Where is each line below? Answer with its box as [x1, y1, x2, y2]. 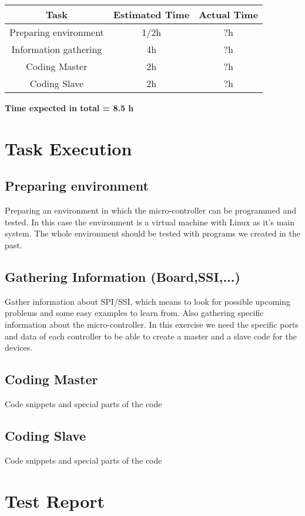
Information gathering [11, 42, 102, 56]
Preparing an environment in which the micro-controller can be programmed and [5, 204, 296, 217]
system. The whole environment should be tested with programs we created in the [5, 227, 300, 239]
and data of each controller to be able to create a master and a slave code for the [5, 329, 297, 342]
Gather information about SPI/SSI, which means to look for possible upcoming [5, 295, 291, 307]
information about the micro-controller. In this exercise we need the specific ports [5, 318, 299, 330]
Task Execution [5, 136, 132, 160]
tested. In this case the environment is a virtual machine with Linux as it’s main [5, 215, 295, 228]
